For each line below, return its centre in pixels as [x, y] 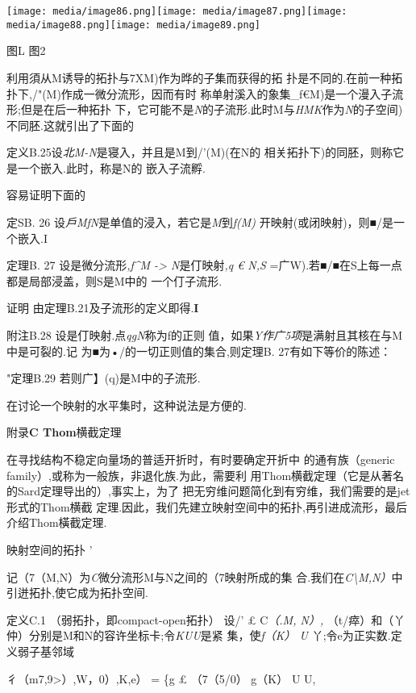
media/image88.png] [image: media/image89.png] [133, 25]
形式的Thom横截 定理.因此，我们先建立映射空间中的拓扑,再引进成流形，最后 [207, 506]
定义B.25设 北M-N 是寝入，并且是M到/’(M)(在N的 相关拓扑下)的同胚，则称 [200, 152]
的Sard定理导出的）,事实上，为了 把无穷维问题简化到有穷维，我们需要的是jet [208, 491]
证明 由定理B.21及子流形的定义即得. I [103, 308]
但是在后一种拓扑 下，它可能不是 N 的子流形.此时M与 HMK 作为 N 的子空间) [212, 109]
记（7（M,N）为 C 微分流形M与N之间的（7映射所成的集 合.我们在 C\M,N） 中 [205, 576]
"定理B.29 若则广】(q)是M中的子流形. [104, 378]
